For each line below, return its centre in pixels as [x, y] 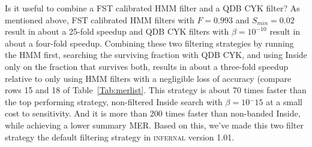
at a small [284, 101]
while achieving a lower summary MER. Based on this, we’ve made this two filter [154, 125]
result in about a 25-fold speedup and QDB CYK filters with [117, 31]
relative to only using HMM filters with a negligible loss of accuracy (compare [148, 78]
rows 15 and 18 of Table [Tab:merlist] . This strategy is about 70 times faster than [156, 90]
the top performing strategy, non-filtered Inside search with [114, 101]
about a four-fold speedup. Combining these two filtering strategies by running [149, 43]
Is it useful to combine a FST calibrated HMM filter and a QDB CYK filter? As [152, 8]
